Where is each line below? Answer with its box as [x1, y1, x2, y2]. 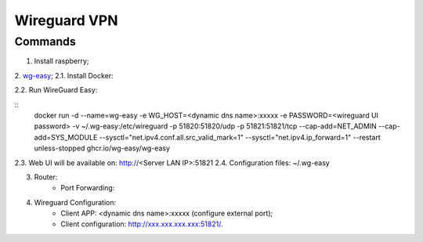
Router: [34, 172, 58, 182]
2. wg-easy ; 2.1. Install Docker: [14, 70, 114, 80]
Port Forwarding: [60, 183, 115, 193]
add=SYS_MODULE [34, 132, 98, 142]
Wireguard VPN [14, 12, 118, 29]
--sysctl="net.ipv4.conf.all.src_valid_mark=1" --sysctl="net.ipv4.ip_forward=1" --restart [99, 132, 381, 142]
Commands [14, 34, 76, 49]
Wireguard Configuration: [34, 197, 117, 207]
